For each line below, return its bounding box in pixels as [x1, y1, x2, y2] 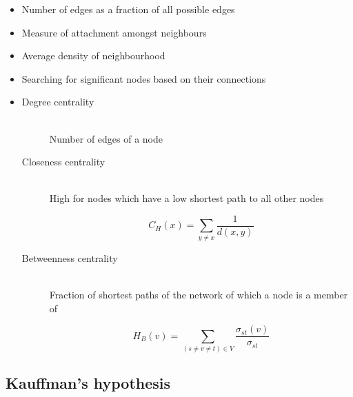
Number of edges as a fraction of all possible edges [21, 2, 235, 16]
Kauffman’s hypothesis [6, 372, 171, 394]
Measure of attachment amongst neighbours [21, 25, 207, 39]
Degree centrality [21, 94, 94, 109]
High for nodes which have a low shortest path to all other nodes [49, 191, 324, 205]
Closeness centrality [21, 154, 105, 169]
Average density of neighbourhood [21, 48, 165, 63]
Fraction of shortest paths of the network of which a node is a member [49, 287, 348, 301]
